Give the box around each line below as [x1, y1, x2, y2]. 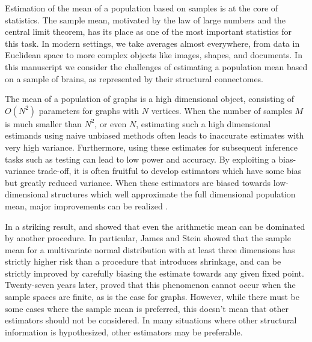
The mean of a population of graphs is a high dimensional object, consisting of [5, 92, 295, 105]
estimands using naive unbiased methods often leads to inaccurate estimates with [5, 129, 304, 142]
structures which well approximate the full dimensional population [51, 188, 296, 200]
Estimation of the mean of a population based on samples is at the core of [5, 2, 278, 14]
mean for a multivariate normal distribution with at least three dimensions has [5, 243, 295, 256]
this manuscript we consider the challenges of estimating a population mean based [5, 60, 308, 73]
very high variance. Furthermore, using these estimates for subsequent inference [5, 140, 298, 153]
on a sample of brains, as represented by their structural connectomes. [5, 72, 264, 85]
